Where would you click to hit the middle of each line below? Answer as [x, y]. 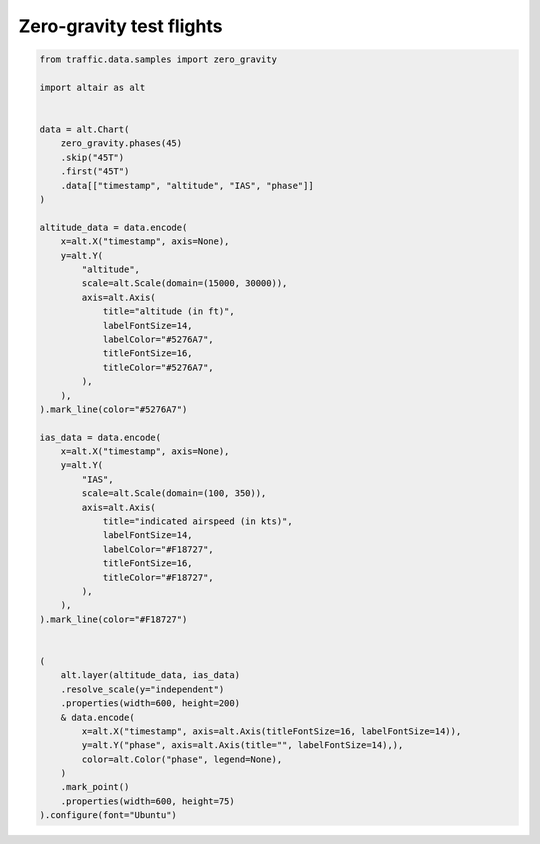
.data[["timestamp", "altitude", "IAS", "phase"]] [187, 185]
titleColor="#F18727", [158, 577]
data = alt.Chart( [84, 129]
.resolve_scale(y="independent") [142, 689]
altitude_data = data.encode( [113, 227]
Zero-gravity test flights [120, 26]
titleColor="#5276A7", [158, 367]
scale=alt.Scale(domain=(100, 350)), [174, 493]
